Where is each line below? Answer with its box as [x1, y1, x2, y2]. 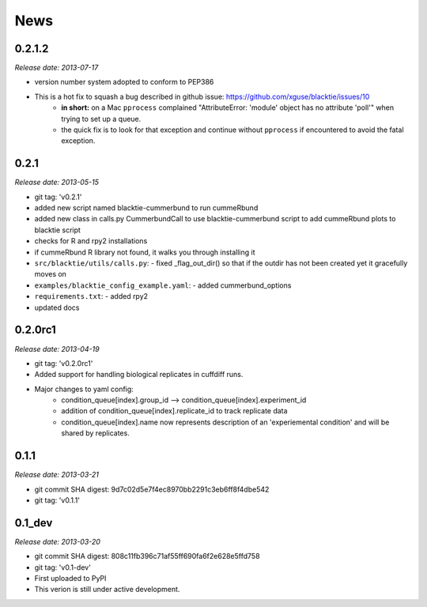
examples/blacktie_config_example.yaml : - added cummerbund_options [34, 281, 292, 290]
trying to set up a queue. [61, 114, 142, 123]
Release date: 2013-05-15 [14, 178, 99, 187]
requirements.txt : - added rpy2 [34, 292, 149, 301]
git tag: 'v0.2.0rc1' [34, 358, 93, 368]
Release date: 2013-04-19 [14, 344, 100, 353]
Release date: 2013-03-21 [14, 470, 99, 480]
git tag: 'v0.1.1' [34, 495, 81, 505]
